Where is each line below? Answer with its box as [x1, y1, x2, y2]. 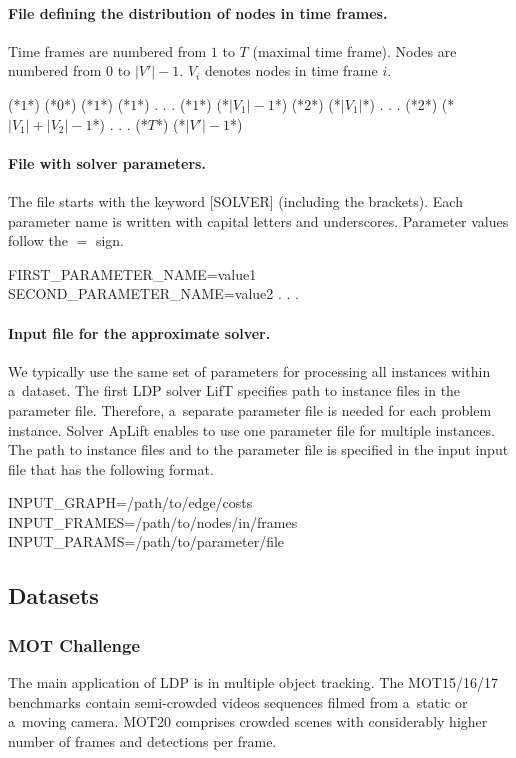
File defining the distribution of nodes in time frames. [8, 2, 388, 23]
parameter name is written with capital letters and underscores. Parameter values [8, 210, 509, 231]
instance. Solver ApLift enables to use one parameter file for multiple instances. [8, 419, 495, 440]
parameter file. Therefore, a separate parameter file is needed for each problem [8, 399, 492, 420]
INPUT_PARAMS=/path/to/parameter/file [8, 531, 285, 552]
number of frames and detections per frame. [8, 730, 277, 751]
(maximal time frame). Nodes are [252, 40, 457, 61]
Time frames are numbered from [8, 40, 207, 61]
